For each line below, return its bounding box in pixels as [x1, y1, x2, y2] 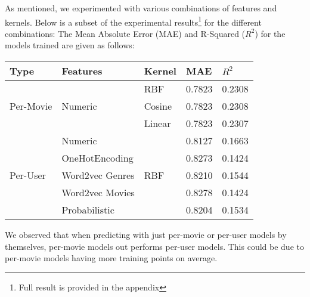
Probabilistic [61, 203, 114, 217]
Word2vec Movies [61, 185, 135, 200]
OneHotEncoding [61, 151, 134, 165]
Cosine [144, 99, 172, 113]
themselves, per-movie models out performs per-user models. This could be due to [5, 240, 304, 252]
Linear [144, 116, 171, 131]
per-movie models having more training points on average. [5, 252, 218, 264]
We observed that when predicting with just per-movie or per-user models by [5, 228, 287, 241]
